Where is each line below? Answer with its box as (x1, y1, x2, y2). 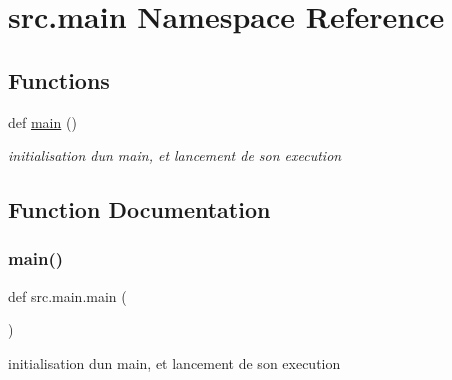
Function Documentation (8, 194, 271, 225)
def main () (8, 111, 77, 132)
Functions (8, 64, 110, 95)
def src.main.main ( (8, 285, 127, 306)
